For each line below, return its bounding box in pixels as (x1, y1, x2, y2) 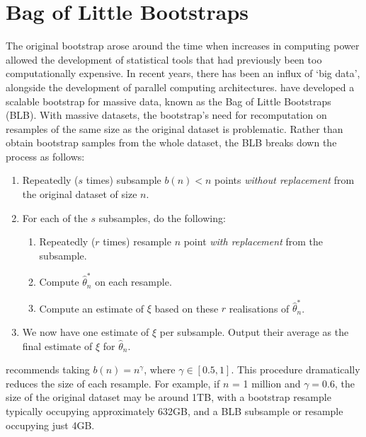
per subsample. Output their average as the (159, 325, 349, 339)
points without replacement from (215, 173, 355, 187)
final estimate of (22, 338, 93, 353)
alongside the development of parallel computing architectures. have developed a (6, 79, 355, 94)
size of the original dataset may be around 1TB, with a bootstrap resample (6, 390, 331, 404)
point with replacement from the (183, 234, 323, 249)
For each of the (22, 210, 88, 225)
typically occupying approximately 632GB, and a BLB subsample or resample (6, 404, 343, 419)
